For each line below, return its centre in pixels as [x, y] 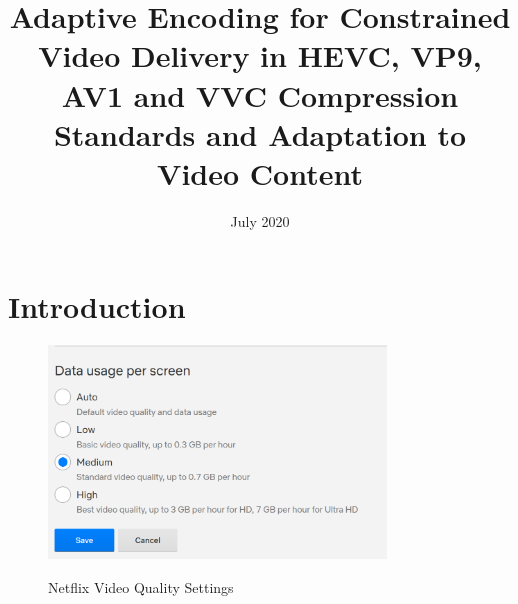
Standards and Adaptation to [260, 133]
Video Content [260, 172]
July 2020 [260, 220]
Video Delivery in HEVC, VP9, [260, 55]
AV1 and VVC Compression [260, 94]
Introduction [97, 306]
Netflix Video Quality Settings [141, 586]
